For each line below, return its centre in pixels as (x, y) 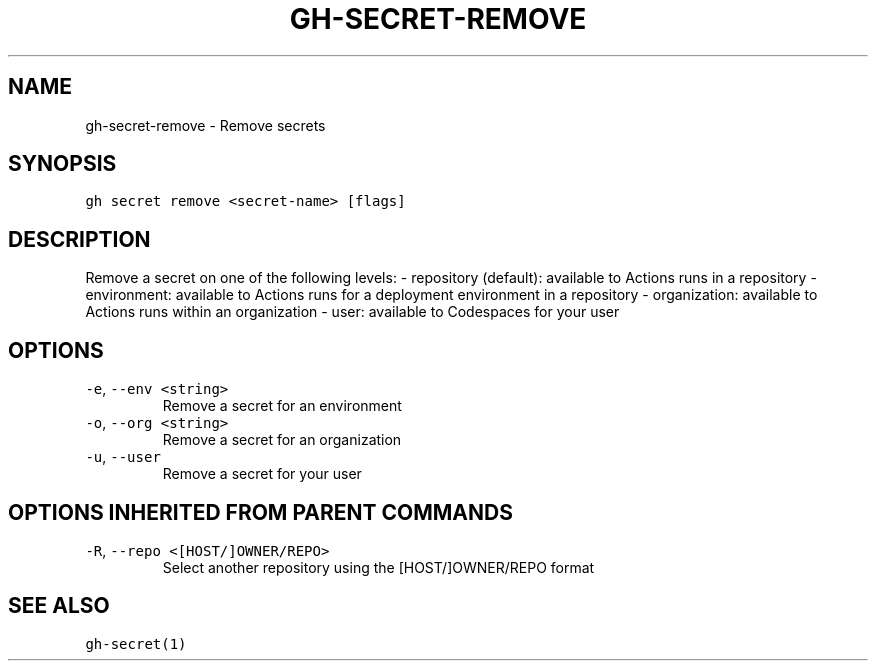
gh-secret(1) (136, 643)
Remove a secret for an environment (282, 406)
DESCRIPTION (79, 239)
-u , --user (123, 457)
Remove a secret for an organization (282, 440)
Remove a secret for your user (262, 474)
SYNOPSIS (62, 164)
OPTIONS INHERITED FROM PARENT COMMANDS (260, 512)
